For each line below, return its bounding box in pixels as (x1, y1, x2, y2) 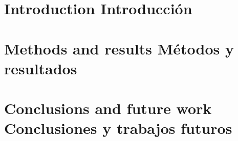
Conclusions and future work (4, 98, 212, 119)
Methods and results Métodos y (4, 38, 234, 59)
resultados (4, 58, 77, 78)
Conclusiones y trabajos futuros (4, 118, 232, 138)
